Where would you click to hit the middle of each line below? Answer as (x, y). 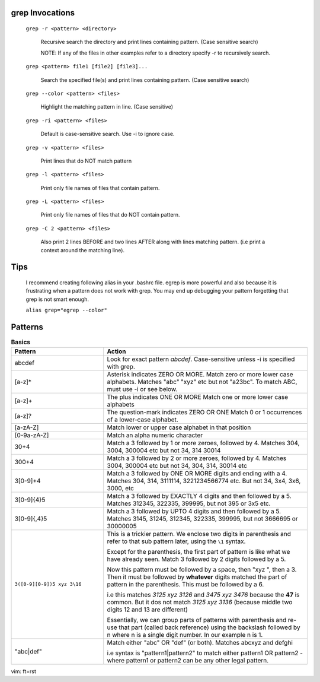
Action (116, 351)
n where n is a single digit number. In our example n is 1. (185, 635)
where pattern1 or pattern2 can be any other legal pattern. (188, 660)
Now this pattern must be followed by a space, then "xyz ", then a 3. (202, 569)
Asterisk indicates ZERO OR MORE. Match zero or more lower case (200, 374)
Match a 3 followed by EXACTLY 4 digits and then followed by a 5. (199, 496)
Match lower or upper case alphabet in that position (179, 427)
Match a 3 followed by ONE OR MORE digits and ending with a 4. (197, 473)
